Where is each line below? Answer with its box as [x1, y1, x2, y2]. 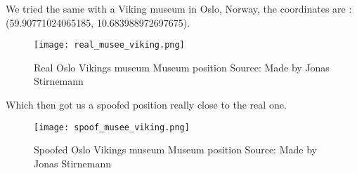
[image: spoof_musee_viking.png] [34, 122, 190, 132]
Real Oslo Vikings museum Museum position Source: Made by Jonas [34, 60, 330, 74]
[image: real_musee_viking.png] [34, 40, 185, 50]
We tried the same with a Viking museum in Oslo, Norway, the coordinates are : [6, 1, 352, 15]
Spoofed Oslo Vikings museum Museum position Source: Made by [34, 142, 317, 157]
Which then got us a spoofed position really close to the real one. [6, 97, 287, 112]
